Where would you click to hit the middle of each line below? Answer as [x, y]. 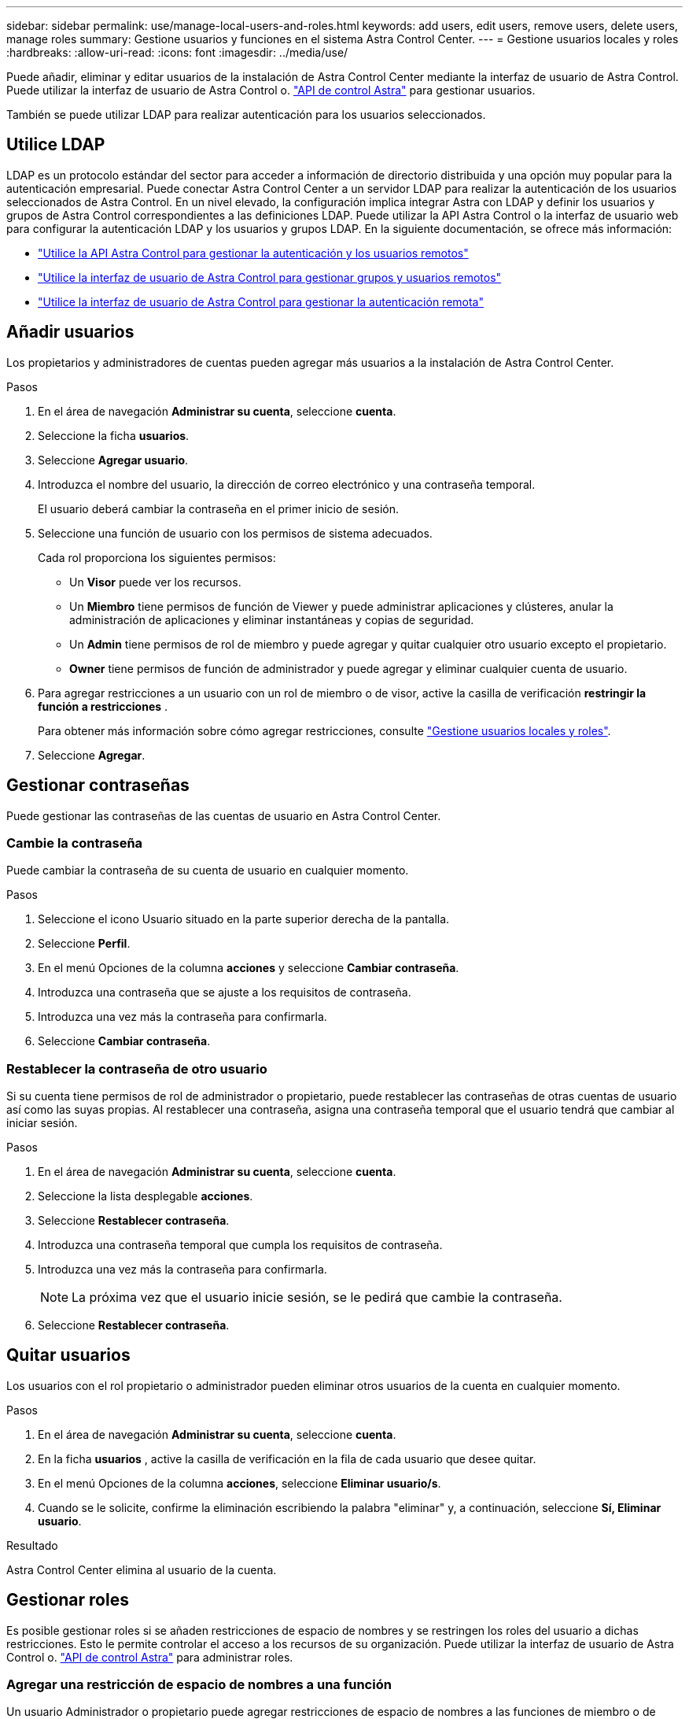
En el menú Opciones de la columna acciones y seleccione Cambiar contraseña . [249, 968]
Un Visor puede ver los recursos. [155, 582]
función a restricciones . [103, 706]
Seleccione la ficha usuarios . [114, 435]
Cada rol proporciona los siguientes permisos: [157, 557]
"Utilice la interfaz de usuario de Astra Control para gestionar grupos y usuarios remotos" [270, 277]
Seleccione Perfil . [84, 944]
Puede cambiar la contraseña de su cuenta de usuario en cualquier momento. [208, 871]
